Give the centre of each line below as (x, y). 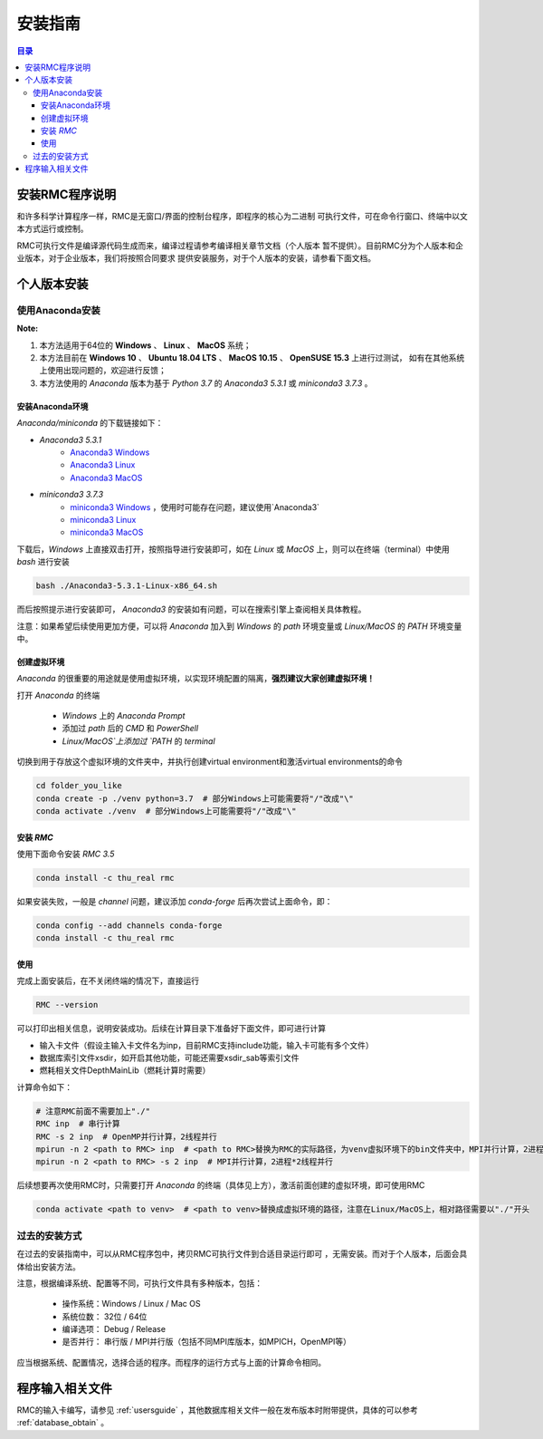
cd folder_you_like (79, 786)
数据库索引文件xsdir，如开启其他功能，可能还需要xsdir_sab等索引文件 (169, 1058)
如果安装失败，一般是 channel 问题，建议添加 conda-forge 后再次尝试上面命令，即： (175, 901)
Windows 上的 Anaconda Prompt (124, 716)
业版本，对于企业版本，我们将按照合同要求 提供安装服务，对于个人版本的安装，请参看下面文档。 (196, 258)
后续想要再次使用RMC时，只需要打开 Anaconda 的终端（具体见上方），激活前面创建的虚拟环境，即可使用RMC (221, 1185)
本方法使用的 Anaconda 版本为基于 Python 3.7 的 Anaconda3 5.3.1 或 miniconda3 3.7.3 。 (206, 383)
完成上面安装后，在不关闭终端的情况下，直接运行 (108, 981)
